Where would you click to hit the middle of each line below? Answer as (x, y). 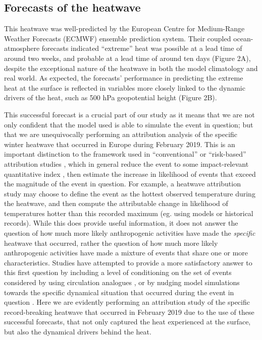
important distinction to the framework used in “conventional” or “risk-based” (125, 154)
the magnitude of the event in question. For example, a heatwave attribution (122, 184)
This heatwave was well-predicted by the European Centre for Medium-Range (124, 28)
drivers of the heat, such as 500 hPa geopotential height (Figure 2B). (111, 97)
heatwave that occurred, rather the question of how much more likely (111, 243)
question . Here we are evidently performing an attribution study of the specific (127, 302)
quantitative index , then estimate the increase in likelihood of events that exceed (130, 174)
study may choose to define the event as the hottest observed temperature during (130, 193)
